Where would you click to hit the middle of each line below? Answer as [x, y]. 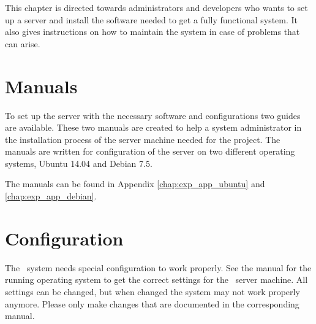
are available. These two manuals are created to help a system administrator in [153, 127]
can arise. [23, 43]
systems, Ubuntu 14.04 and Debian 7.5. [79, 163]
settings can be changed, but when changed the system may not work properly [152, 291]
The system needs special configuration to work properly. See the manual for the [158, 267]
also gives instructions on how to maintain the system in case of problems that [152, 32]
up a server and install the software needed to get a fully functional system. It [152, 19]
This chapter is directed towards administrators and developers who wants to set [156, 7]
